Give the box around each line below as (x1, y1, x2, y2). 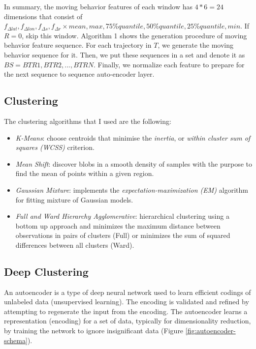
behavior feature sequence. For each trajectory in (4, 40, 152, 50)
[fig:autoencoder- (185, 325, 236, 336)
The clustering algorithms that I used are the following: (4, 116, 171, 126)
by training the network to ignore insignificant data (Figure (4, 325, 184, 336)
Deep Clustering (4, 263, 89, 279)
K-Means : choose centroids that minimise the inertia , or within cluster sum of (15, 132, 251, 143)
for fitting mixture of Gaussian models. (15, 194, 133, 204)
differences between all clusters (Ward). (15, 239, 134, 250)
